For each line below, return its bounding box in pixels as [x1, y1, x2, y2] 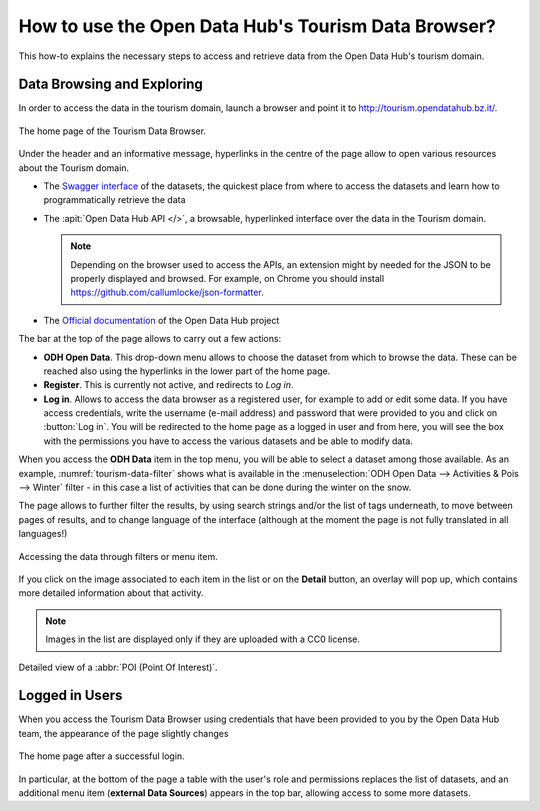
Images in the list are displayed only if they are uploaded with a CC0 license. [45, 633, 360, 645]
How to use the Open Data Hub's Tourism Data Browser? [18, 15, 497, 37]
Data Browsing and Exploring [18, 76, 204, 93]
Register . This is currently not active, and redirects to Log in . [43, 379, 294, 391]
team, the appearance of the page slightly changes [18, 727, 229, 739]
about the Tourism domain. [18, 161, 130, 174]
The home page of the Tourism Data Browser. [18, 125, 207, 137]
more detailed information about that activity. [18, 587, 204, 599]
